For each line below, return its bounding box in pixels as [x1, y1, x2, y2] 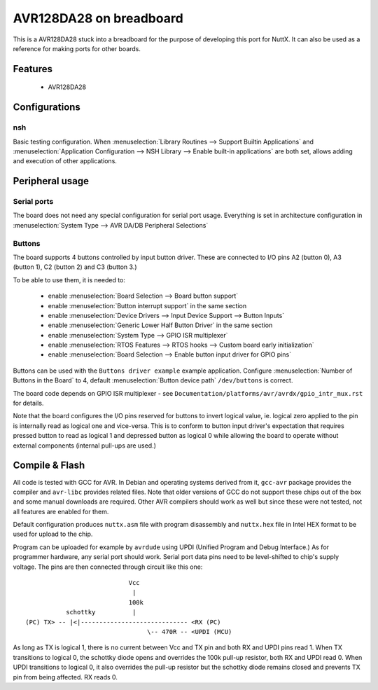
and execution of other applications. [13, 157, 117, 165]
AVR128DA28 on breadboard [13, 11, 183, 26]
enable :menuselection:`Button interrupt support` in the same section [48, 301, 247, 310]
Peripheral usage [13, 175, 90, 187]
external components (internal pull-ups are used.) [13, 441, 157, 450]
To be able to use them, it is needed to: [13, 275, 126, 284]
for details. [13, 399, 44, 408]
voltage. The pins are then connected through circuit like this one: [13, 563, 203, 571]
